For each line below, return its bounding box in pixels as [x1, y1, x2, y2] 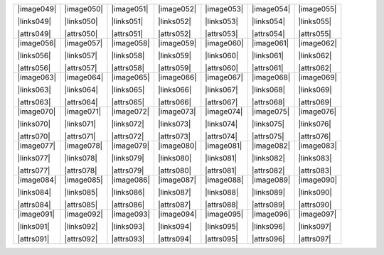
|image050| [64, 4, 103, 13]
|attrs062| [298, 63, 332, 72]
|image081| [205, 141, 242, 151]
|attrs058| [111, 63, 145, 72]
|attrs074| [205, 131, 238, 141]
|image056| [17, 38, 56, 48]
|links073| [157, 119, 191, 129]
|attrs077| [17, 166, 50, 175]
